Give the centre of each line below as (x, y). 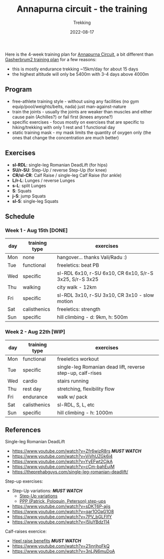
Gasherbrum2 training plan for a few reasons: (51, 59)
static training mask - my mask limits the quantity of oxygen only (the (82, 132)
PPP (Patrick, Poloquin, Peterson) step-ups (63, 501)
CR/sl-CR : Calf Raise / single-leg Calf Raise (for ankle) (67, 175)
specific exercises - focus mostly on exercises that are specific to (78, 122)
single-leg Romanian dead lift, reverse (101, 366)
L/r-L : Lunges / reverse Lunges (43, 180)
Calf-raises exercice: (26, 532)
